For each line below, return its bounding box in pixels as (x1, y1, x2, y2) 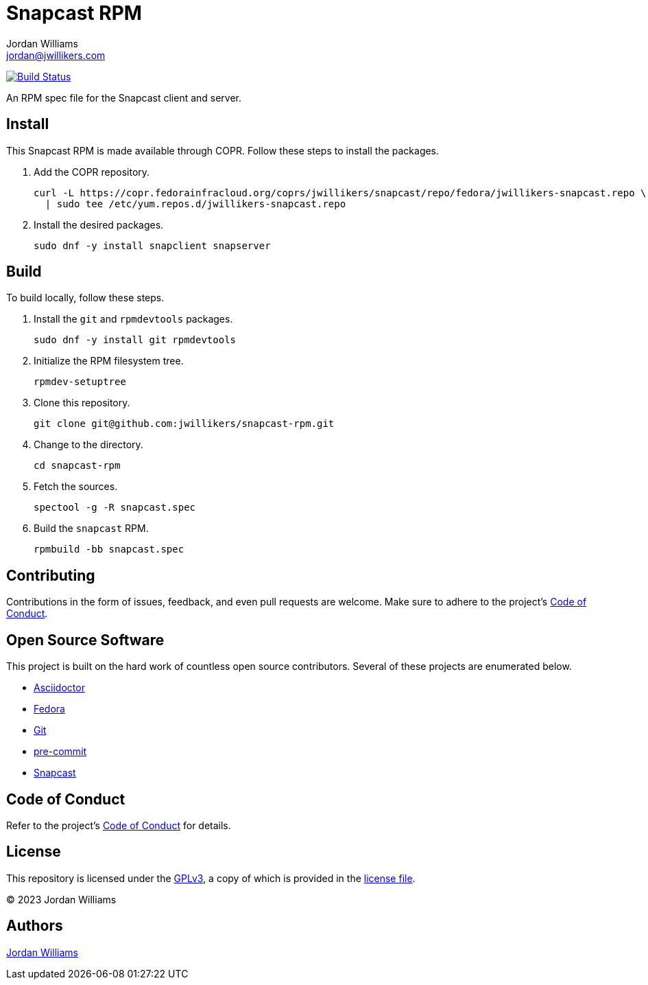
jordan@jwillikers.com (6, 49, 106, 61)
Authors (6, 917, 63, 935)
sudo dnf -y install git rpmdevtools (34, 334, 237, 346)
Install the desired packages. (34, 218, 164, 231)
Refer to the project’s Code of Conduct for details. (6, 819, 231, 831)
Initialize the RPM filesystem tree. (34, 355, 184, 367)
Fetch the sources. (34, 480, 118, 493)
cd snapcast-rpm (34, 460, 121, 472)
